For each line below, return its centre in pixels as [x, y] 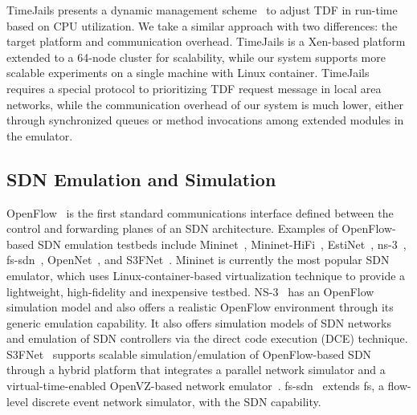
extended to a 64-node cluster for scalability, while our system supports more [196, 57]
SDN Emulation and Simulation [141, 179]
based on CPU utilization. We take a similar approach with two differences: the [202, 25]
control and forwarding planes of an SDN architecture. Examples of [172, 228]
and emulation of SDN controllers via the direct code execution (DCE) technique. [207, 338]
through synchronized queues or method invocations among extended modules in [205, 120]
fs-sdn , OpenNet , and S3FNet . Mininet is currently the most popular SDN [198, 260]
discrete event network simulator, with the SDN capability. [176, 401]
